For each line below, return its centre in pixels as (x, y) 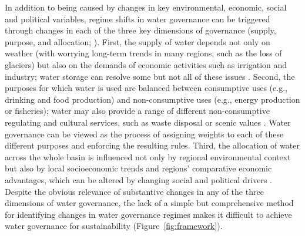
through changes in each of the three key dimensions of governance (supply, (140, 30)
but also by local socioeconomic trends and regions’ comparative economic (138, 168)
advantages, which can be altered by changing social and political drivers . (138, 179)
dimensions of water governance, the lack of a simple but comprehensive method (149, 203)
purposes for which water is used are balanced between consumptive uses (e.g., (146, 88)
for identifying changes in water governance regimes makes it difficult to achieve (148, 214)
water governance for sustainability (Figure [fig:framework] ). (114, 226)
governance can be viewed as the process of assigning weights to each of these (144, 134)
